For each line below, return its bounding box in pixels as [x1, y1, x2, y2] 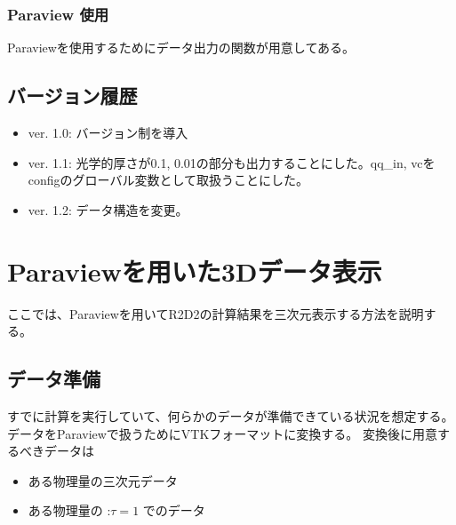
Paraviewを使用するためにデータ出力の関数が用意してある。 [7, 38, 356, 57]
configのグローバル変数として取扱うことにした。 [28, 171, 309, 189]
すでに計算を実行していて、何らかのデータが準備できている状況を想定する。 [7, 406, 454, 425]
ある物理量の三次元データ [28, 471, 178, 489]
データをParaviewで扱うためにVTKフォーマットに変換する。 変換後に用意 [7, 424, 438, 442]
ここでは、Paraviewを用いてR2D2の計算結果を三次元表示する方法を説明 [7, 304, 424, 322]
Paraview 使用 [7, 3, 109, 25]
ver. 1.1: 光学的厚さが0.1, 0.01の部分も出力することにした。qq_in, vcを [28, 153, 436, 171]
